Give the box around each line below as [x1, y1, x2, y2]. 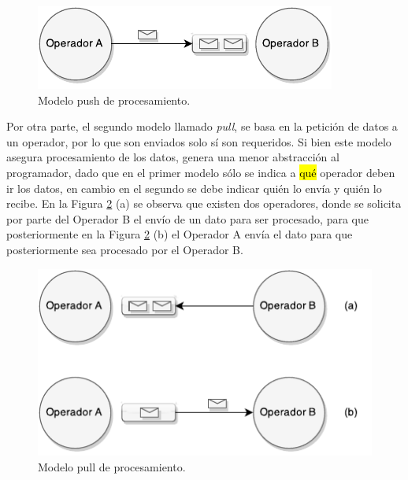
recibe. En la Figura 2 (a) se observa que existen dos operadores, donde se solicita [6, 195, 402, 212]
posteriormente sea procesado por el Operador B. [6, 241, 243, 257]
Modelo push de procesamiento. [38, 91, 191, 108]
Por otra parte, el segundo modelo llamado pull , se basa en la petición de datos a [6, 118, 398, 135]
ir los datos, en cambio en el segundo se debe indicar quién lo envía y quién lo [6, 179, 382, 196]
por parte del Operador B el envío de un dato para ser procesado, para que [6, 210, 369, 227]
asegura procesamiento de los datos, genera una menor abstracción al [6, 149, 339, 165]
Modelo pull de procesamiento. [38, 458, 186, 474]
